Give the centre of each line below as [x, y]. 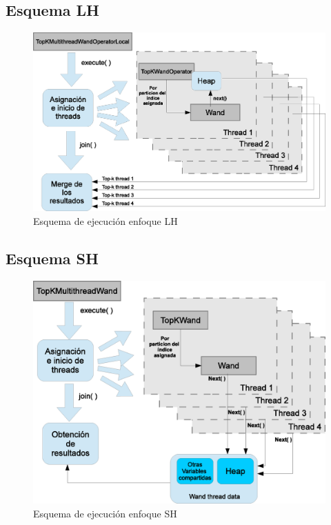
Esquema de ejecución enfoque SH [105, 514]
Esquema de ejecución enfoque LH [106, 220]
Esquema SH [52, 258]
